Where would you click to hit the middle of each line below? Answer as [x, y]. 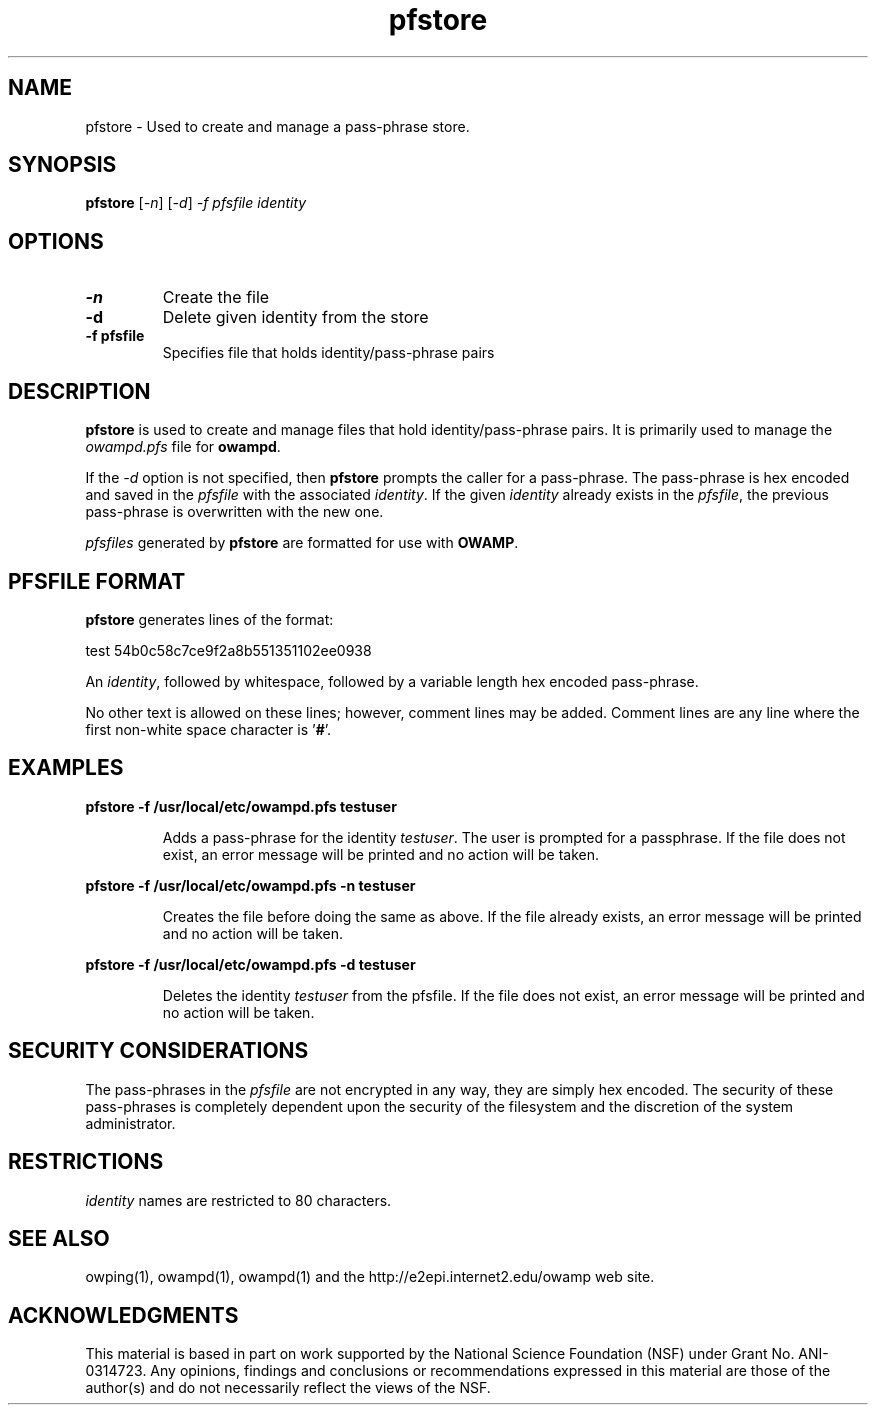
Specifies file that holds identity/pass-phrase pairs [328, 353]
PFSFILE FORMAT [97, 581]
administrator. [130, 1123]
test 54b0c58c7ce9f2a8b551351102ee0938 [228, 650]
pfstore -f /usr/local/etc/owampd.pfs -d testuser [250, 964]
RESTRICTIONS [86, 1162]
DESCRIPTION [79, 391]
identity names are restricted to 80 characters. [238, 1200]
